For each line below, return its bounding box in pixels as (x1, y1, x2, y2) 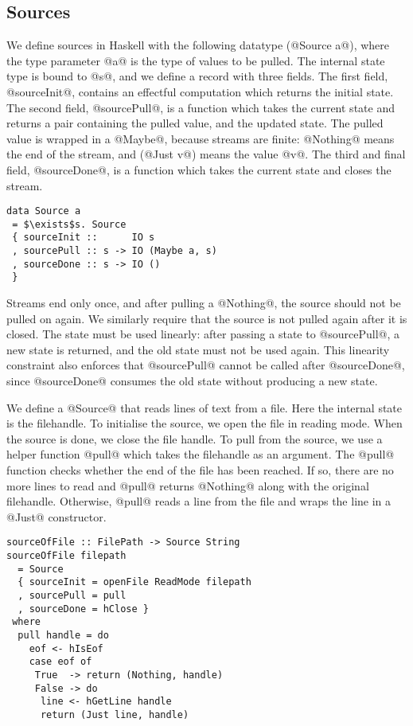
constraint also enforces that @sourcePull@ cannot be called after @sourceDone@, (6, 357, 405, 373)
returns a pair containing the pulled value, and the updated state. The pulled (6, 115, 384, 131)
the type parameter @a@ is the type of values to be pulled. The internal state (6, 52, 385, 68)
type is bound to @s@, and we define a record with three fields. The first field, (6, 68, 388, 84)
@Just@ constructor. (6, 508, 107, 525)
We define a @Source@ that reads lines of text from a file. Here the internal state (6, 399, 403, 416)
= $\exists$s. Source (12, 218, 127, 230)
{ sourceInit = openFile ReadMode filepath (18, 576, 251, 588)
